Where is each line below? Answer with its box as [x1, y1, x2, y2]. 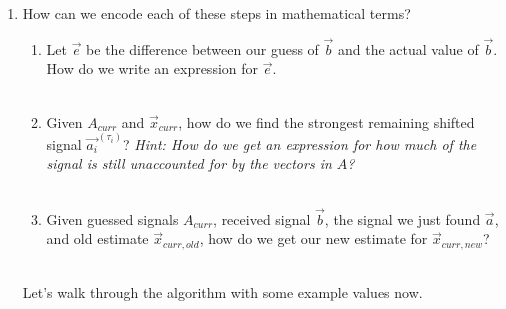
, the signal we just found [324, 208, 481, 229]
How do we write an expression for [46, 58, 259, 79]
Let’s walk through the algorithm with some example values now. [22, 282, 423, 303]
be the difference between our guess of [86, 38, 319, 59]
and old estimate [46, 228, 149, 249]
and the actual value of [337, 38, 479, 59]
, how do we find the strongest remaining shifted [178, 111, 475, 132]
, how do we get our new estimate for [199, 228, 428, 249]
